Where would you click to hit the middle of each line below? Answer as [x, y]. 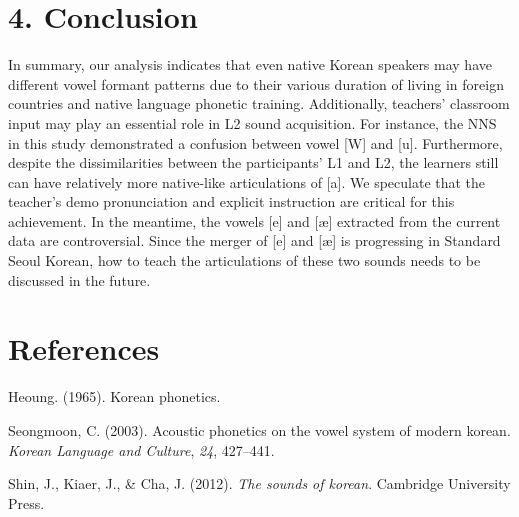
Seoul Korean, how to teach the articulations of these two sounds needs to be [244, 260]
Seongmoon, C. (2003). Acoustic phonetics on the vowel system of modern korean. [259, 429]
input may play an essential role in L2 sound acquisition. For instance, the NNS [252, 122]
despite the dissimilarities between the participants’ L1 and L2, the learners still [253, 162]
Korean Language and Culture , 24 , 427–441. [141, 449]
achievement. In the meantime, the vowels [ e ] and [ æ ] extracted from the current [254, 220]
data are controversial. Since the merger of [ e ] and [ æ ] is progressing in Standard [254, 240]
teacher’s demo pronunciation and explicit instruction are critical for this [231, 201]
